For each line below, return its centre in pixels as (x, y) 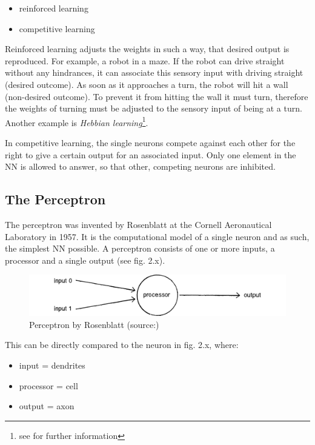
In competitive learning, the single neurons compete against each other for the (150, 142)
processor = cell (48, 385)
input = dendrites (52, 365)
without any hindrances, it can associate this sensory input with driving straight (154, 72)
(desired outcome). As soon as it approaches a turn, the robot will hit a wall (147, 84)
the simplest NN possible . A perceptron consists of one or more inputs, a (140, 248)
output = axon (47, 406)
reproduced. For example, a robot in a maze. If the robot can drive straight (145, 60)
